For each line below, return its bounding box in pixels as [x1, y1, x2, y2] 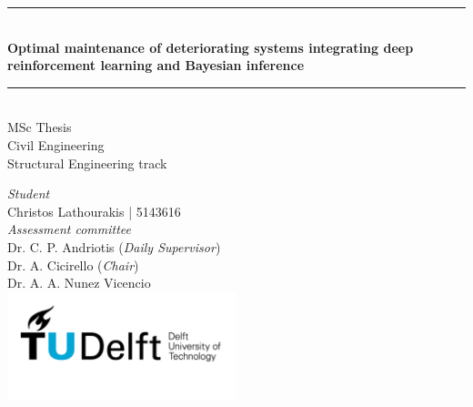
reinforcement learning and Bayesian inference [7, 56, 305, 75]
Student [7, 184, 50, 203]
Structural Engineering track [7, 153, 167, 172]
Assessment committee [7, 219, 131, 239]
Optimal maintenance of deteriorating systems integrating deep [7, 37, 414, 56]
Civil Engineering [7, 135, 105, 154]
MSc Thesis [7, 117, 72, 137]
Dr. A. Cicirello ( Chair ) [7, 255, 139, 274]
